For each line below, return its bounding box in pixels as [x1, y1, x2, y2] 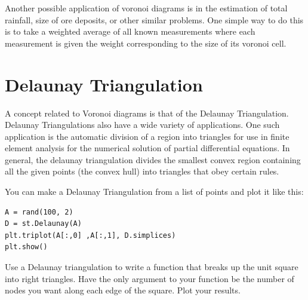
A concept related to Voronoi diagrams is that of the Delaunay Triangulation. [5, 106, 289, 119]
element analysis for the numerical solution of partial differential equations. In [5, 142, 290, 154]
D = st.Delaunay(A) [5, 219, 82, 228]
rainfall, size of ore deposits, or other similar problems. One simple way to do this [5, 13, 304, 26]
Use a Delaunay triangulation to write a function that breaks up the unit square [5, 261, 298, 273]
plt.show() [5, 243, 48, 252]
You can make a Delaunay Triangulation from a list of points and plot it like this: [5, 185, 304, 198]
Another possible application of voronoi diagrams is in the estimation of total [5, 2, 288, 14]
